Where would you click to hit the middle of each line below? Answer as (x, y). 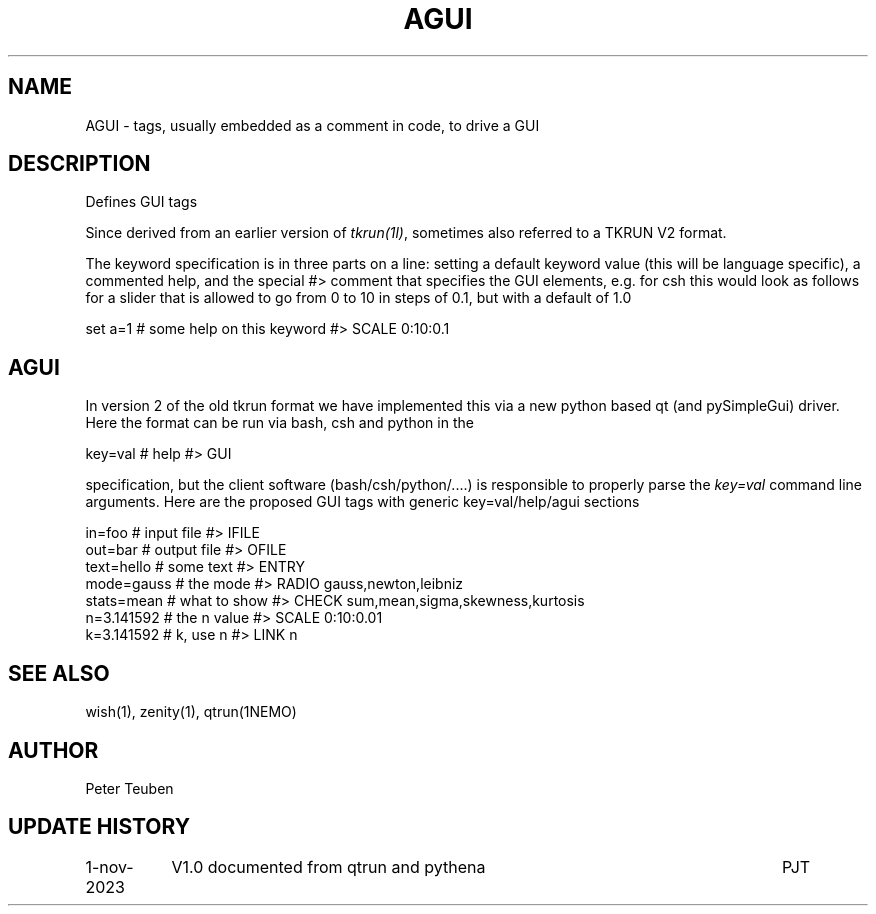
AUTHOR (53, 750)
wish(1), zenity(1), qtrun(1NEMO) (191, 712)
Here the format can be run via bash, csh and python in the (279, 423)
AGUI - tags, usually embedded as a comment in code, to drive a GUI (312, 125)
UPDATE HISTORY (99, 827)
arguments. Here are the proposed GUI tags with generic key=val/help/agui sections (362, 502)
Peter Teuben (129, 788)
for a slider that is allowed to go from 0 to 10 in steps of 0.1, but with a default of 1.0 (358, 298)
